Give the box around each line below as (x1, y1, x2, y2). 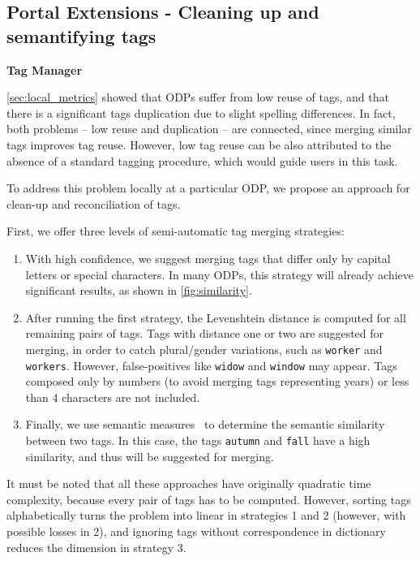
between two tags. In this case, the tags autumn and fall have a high (25, 432, 371, 448)
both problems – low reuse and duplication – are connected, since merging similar (6, 120, 412, 137)
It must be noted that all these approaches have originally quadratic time (6, 475, 371, 492)
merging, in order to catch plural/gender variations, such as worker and (25, 340, 383, 357)
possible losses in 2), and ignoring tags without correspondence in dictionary (6, 523, 386, 540)
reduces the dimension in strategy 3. (6, 538, 186, 555)
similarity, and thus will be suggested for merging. (25, 447, 274, 464)
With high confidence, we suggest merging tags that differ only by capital (25, 249, 391, 266)
